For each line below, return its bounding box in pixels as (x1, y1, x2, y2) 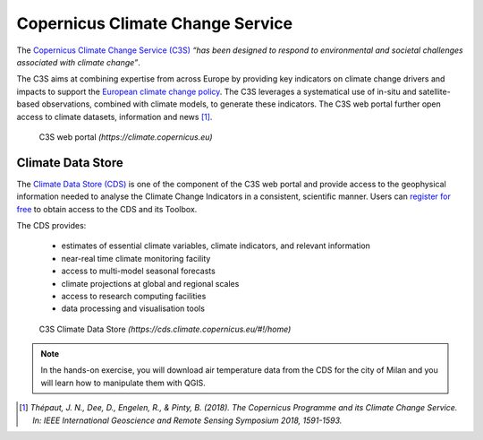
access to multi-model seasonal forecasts (61, 265, 216, 277)
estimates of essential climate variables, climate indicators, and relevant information (61, 240, 371, 251)
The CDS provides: (16, 220, 87, 230)
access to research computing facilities (61, 290, 207, 301)
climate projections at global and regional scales (61, 278, 240, 289)
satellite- (418, 86, 451, 97)
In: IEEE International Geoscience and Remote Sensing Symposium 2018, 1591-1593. (32, 415, 343, 426)
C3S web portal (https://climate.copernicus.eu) (38, 131, 214, 142)
